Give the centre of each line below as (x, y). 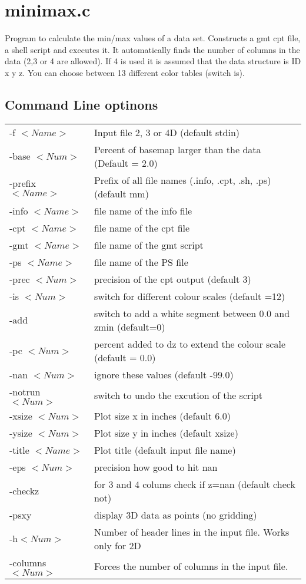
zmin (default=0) (129, 326)
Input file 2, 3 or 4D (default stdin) (167, 132)
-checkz (24, 491)
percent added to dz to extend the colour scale (189, 344)
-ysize (21, 433)
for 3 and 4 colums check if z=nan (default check (194, 484)
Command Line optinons (82, 104)
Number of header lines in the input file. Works (192, 532)
